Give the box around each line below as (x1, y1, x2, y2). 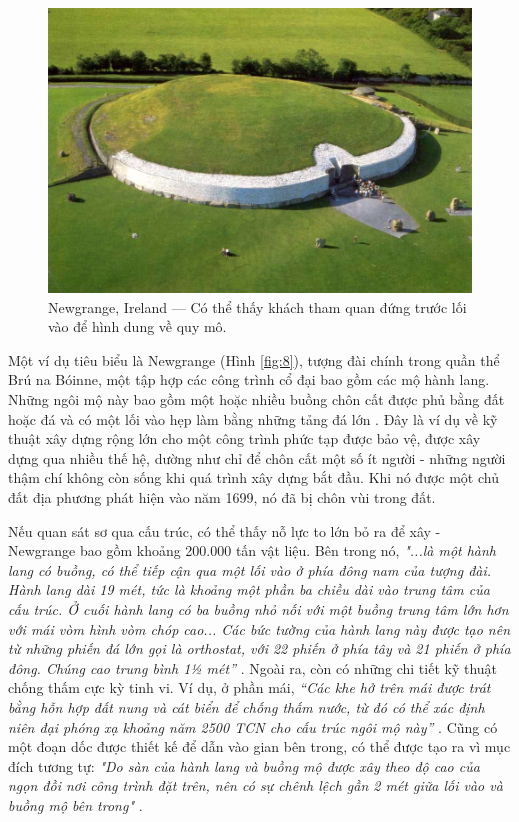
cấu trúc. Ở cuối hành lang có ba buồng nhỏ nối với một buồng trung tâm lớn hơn (8, 598, 509, 619)
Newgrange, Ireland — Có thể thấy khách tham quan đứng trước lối (48, 296, 467, 317)
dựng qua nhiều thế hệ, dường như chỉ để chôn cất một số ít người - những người (8, 447, 506, 468)
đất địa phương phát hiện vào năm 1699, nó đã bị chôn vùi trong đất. (8, 486, 436, 507)
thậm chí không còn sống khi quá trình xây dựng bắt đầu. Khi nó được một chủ (8, 467, 499, 488)
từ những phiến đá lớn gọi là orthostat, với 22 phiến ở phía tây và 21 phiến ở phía (8, 638, 511, 659)
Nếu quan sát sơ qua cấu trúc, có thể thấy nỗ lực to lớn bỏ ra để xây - (8, 520, 441, 541)
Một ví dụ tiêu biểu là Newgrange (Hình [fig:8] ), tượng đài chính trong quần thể (8, 349, 500, 370)
